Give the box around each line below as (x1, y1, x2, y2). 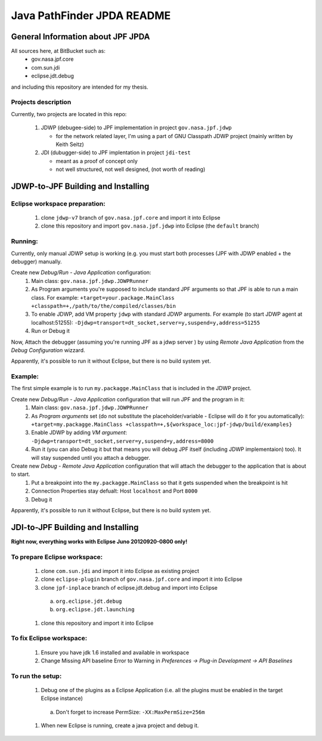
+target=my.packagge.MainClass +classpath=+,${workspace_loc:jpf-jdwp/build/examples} (31, 421, 292, 428)
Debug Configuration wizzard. (11, 346, 86, 354)
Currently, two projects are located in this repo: (11, 110, 127, 117)
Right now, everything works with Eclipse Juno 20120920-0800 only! (11, 538, 188, 545)
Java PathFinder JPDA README (11, 9, 171, 22)
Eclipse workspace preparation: (11, 200, 106, 208)
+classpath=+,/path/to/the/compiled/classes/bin (31, 303, 176, 309)
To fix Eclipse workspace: (11, 634, 88, 643)
